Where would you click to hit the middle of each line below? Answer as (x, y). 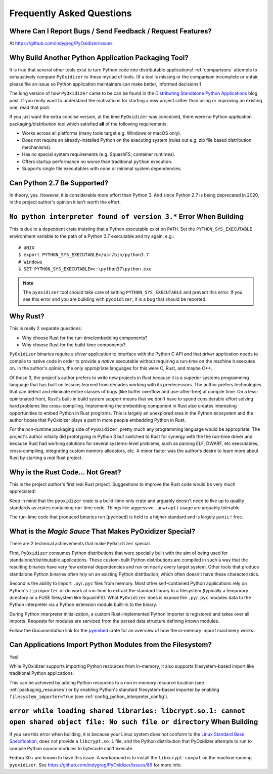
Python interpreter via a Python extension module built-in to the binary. (83, 604)
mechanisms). (37, 147)
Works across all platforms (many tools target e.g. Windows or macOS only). (102, 133)
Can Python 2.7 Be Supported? (59, 183)
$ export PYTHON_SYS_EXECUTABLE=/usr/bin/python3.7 (84, 255)
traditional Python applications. (42, 673)
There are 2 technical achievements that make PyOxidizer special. (80, 544)
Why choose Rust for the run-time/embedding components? (85, 338)
